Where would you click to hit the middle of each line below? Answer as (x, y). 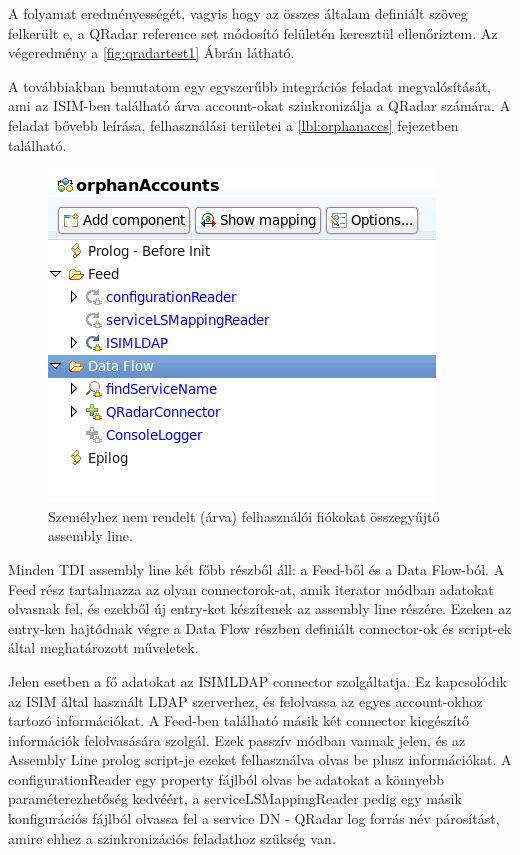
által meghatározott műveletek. (103, 647)
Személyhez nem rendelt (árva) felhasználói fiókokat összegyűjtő (244, 515)
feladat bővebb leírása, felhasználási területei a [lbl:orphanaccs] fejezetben (233, 124)
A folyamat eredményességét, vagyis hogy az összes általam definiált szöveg (238, 13)
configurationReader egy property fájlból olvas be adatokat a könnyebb (226, 778)
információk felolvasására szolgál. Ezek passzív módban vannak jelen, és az (237, 739)
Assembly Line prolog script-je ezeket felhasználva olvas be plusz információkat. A (260, 759)
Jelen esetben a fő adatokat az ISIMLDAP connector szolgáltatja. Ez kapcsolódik (258, 680)
